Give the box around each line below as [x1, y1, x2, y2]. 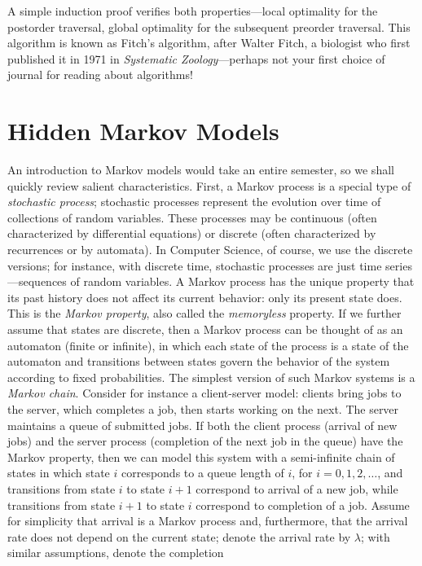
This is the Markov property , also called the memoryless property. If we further [7, 305, 402, 322]
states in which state [7, 464, 110, 481]
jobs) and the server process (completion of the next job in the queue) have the [7, 432, 403, 450]
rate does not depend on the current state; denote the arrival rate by [7, 528, 351, 545]
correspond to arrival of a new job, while [196, 480, 398, 497]
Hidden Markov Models [7, 114, 279, 147]
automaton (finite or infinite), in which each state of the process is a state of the [7, 336, 409, 353]
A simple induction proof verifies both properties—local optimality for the [7, 2, 378, 19]
